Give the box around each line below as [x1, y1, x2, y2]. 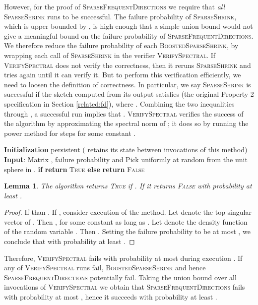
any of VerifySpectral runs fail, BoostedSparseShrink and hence [4, 262, 206, 273]
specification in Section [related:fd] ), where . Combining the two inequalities [4, 98, 235, 109]
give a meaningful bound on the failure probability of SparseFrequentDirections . [4, 30, 254, 41]
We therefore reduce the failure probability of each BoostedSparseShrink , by [4, 40, 239, 51]
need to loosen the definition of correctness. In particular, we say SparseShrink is [4, 79, 251, 89]
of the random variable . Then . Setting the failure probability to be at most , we [4, 226, 251, 237]
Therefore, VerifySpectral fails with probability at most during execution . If [4, 252, 243, 263]
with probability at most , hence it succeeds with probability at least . [4, 292, 217, 302]
